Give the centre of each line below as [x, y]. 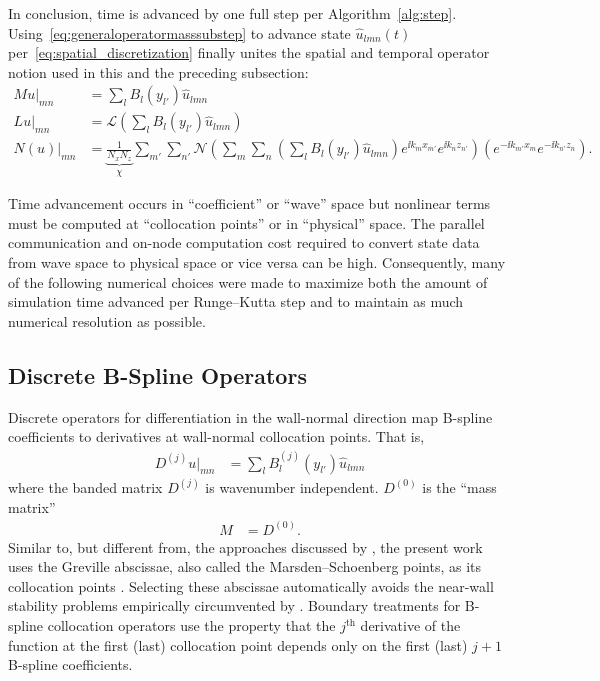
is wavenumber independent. [292, 486]
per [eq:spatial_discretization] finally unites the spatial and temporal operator [249, 52]
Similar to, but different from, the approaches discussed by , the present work [245, 546]
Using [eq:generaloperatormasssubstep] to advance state [179, 32]
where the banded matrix [85, 486]
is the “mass [459, 486]
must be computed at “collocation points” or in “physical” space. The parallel [246, 222]
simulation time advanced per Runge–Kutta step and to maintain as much [236, 301]
